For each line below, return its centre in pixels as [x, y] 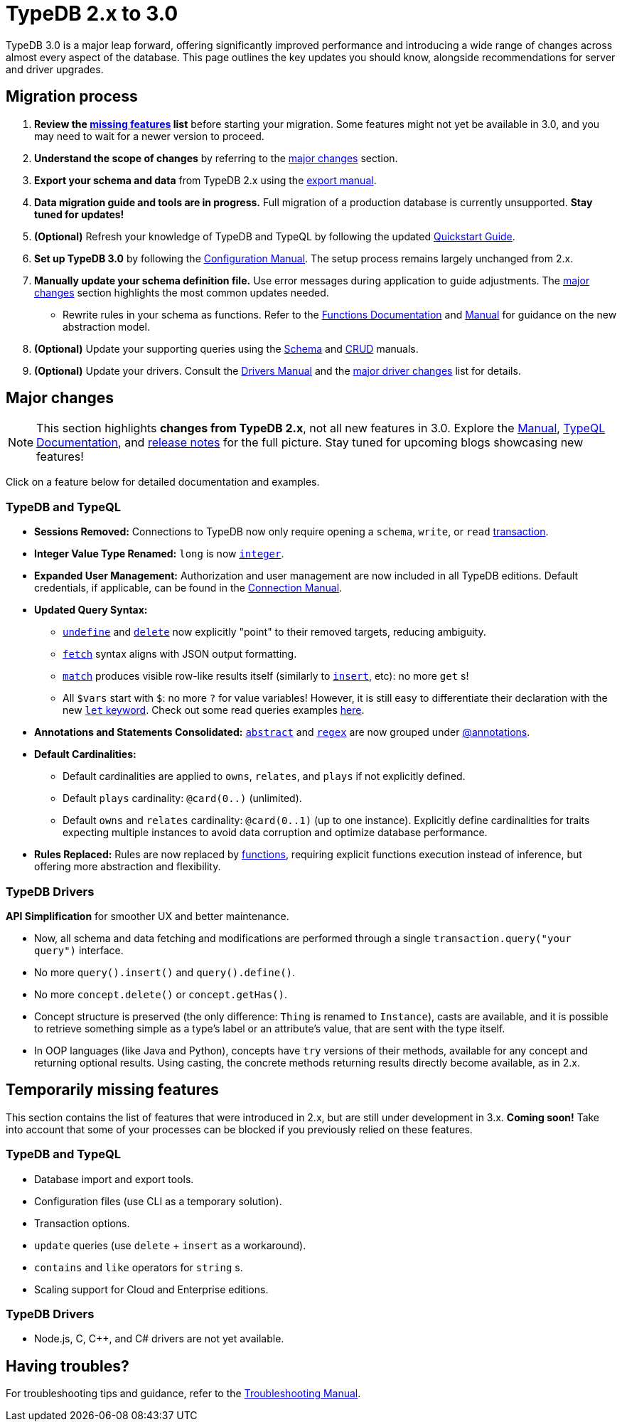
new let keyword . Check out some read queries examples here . [214, 710]
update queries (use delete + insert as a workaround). [170, 1245]
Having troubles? [68, 1366]
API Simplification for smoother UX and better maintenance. [148, 916]
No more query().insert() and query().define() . [165, 972]
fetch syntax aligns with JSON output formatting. [180, 654]
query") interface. [79, 950]
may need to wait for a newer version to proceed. [149, 136]
